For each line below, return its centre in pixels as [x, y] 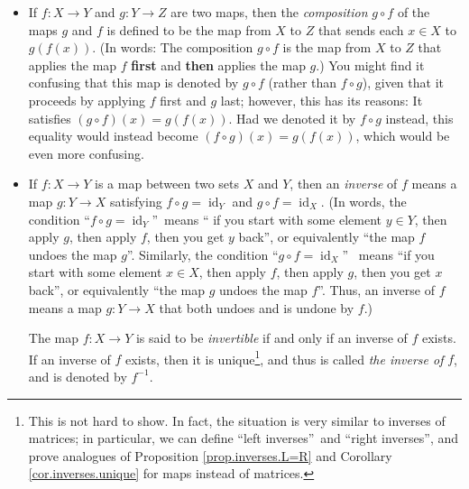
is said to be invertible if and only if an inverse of [271, 338]
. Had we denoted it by [292, 118]
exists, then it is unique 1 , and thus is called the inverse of [285, 357]
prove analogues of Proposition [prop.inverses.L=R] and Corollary [210, 455]
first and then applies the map [218, 65]
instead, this [419, 118]
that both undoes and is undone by [257, 307]
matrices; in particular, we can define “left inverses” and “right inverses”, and [244, 438]
